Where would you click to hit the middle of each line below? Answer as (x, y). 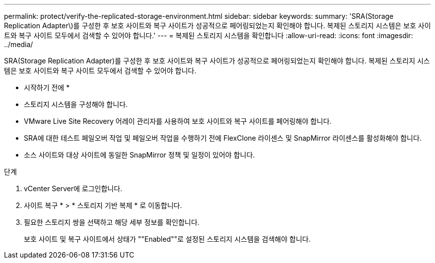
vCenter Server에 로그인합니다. (73, 188)
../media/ (19, 44)
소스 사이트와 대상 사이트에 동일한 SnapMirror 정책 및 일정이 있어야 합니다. (140, 155)
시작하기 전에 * (47, 87)
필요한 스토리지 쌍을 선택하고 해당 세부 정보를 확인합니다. (112, 222)
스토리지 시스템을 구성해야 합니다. (76, 104)
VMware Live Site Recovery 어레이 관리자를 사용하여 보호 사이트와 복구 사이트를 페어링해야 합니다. (178, 121)
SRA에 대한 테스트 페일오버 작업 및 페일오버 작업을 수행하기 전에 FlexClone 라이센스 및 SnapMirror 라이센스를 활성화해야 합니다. (223, 138)
